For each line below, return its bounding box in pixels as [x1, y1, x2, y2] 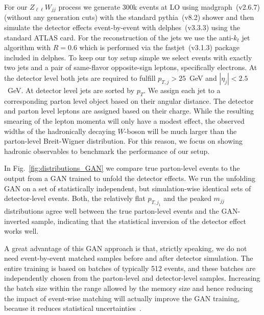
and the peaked [163, 193, 211, 204]
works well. [4, 226, 39, 236]
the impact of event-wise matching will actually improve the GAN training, [4, 292, 240, 303]
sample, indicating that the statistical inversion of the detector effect [32, 215, 247, 226]
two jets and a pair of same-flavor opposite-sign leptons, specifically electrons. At [4, 62, 257, 73]
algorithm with [4, 42, 51, 53]
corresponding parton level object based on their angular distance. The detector [4, 95, 254, 106]
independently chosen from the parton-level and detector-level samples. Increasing [4, 273, 260, 283]
